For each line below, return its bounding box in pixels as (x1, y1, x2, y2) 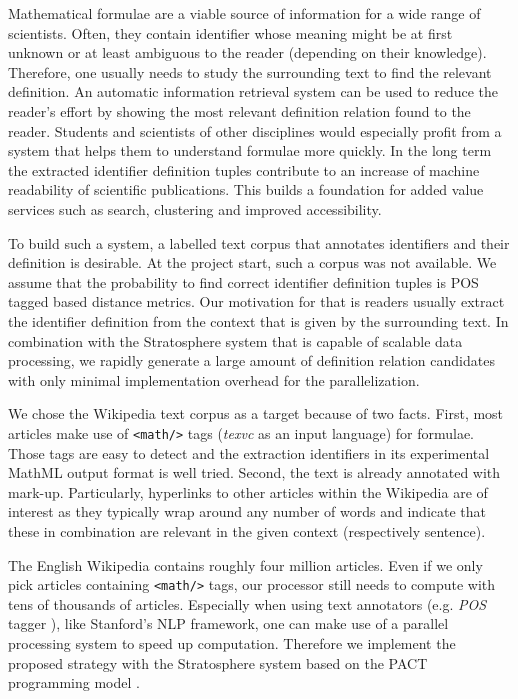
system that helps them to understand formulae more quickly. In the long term (8, 140, 492, 161)
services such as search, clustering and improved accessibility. (8, 198, 382, 219)
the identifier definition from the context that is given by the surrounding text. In (8, 310, 509, 331)
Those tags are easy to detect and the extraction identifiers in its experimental (8, 442, 490, 463)
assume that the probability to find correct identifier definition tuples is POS (8, 271, 479, 292)
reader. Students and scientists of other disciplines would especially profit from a (8, 120, 502, 141)
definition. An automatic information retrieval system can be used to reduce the (8, 81, 498, 102)
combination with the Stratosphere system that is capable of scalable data (8, 330, 463, 351)
